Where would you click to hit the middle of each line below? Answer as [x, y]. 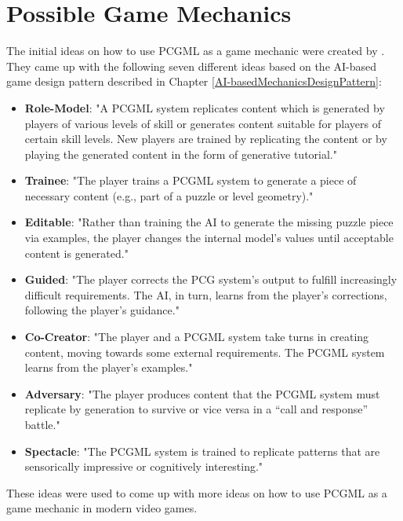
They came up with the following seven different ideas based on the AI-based [192, 66]
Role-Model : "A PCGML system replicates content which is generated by [205, 107]
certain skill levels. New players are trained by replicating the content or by [206, 139]
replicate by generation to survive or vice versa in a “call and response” [196, 409]
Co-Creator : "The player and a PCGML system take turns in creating [197, 337]
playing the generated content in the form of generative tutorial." [181, 154]
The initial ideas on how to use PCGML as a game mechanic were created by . [196, 51]
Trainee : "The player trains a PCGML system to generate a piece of [191, 180]
